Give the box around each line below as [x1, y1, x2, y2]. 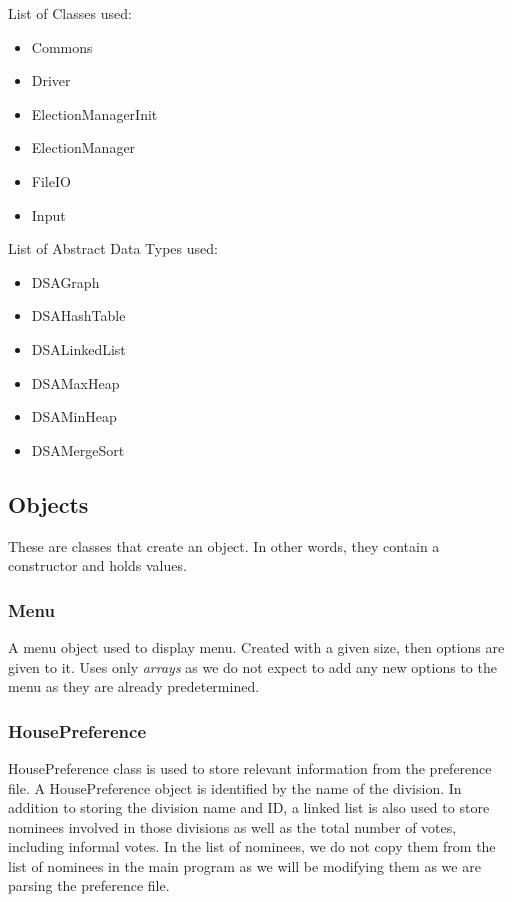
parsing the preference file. [8, 875, 170, 896]
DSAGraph [31, 271, 100, 292]
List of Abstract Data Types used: [8, 238, 218, 259]
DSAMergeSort [31, 439, 125, 460]
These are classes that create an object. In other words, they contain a [8, 535, 440, 556]
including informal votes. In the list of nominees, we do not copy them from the [8, 836, 496, 857]
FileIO [31, 170, 71, 191]
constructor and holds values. [8, 555, 187, 576]
